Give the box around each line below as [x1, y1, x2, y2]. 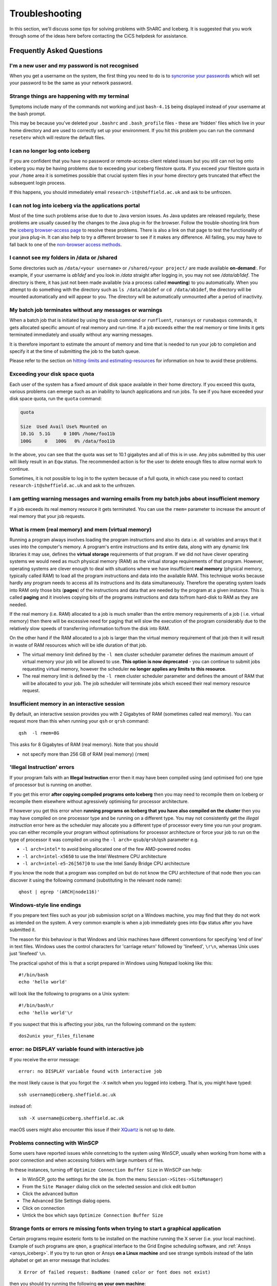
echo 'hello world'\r [18, 1010, 73, 1015]
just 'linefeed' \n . [9, 951, 46, 957]
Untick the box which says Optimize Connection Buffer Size [22, 1212, 164, 1219]
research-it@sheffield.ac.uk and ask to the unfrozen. [9, 483, 135, 489]
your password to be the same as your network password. [9, 80, 133, 86]
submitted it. [9, 926, 36, 933]
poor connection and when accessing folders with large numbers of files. [9, 1157, 164, 1164]
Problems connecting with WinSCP [9, 1139, 99, 1147]
